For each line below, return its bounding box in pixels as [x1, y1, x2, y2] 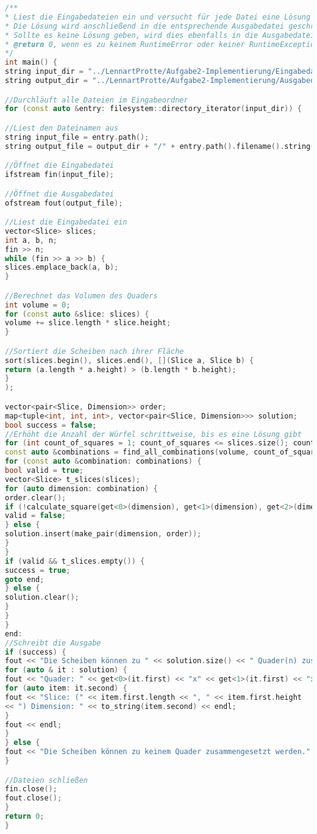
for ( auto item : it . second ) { [5, 684, 127, 692]
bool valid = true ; [5, 466, 84, 475]
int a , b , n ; [5, 235, 57, 245]
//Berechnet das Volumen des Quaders [5, 291, 158, 300]
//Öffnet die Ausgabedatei [5, 189, 114, 198]
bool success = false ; [5, 420, 97, 430]
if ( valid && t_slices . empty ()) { [5, 556, 145, 566]
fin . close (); [5, 785, 57, 794]
